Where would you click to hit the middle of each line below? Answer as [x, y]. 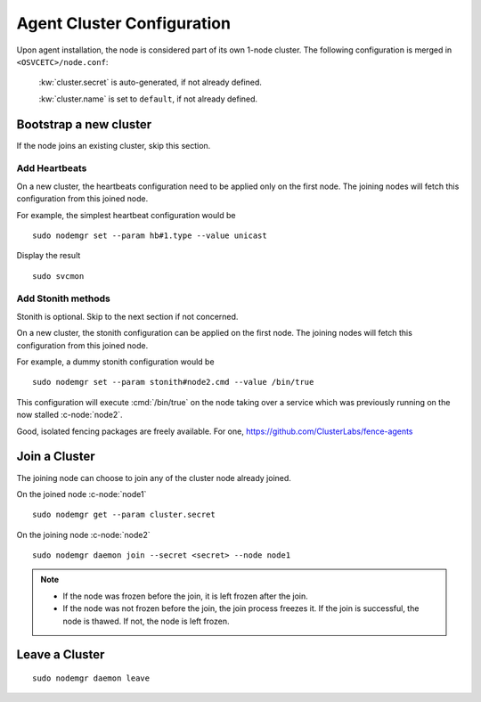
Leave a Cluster [61, 655]
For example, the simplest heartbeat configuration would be [126, 215]
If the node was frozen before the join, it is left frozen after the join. [186, 596]
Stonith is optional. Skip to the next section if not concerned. [127, 316]
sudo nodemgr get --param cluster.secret [124, 515]
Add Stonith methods [64, 298]
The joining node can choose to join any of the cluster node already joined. [154, 478]
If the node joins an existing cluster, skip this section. [114, 145]
